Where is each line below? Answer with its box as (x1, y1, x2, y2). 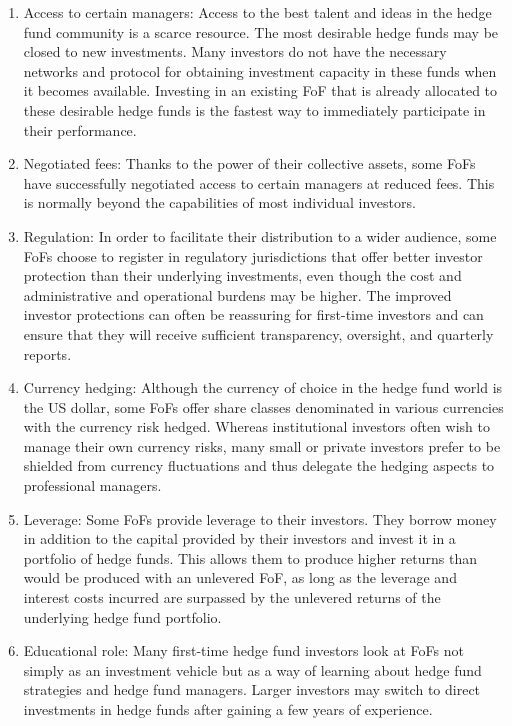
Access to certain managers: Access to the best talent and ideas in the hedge (23, 2, 492, 22)
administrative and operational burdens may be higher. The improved (23, 284, 452, 305)
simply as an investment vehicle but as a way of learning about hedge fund (23, 659, 482, 680)
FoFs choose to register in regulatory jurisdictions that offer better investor (23, 245, 483, 266)
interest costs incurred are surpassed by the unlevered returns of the (23, 587, 441, 608)
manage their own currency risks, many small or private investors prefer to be (23, 435, 501, 456)
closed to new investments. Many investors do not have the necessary (23, 41, 447, 62)
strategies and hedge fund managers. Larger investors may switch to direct (23, 679, 481, 700)
